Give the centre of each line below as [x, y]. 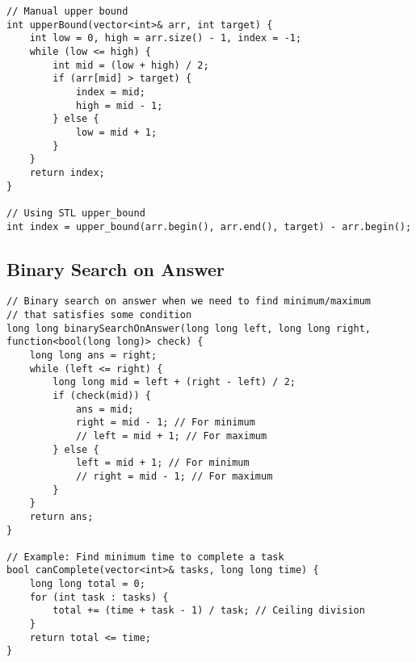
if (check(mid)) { [102, 395]
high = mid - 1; [119, 105]
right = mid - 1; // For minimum [165, 423]
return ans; [61, 516]
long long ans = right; [93, 355]
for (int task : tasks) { [99, 597]
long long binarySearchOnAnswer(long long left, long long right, [189, 328]
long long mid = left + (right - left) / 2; [174, 382]
